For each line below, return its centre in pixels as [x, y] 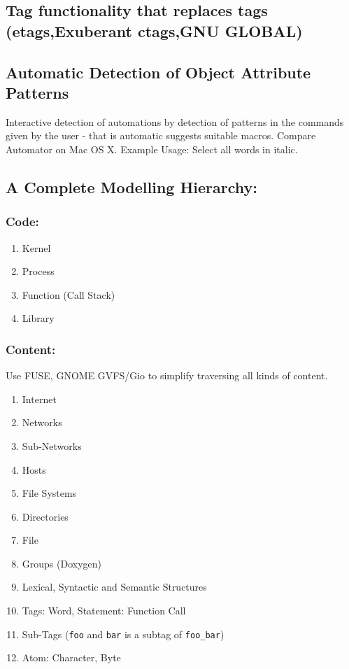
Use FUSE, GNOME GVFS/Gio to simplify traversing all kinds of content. [167, 375]
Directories [45, 516]
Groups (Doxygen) [62, 563]
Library [38, 318]
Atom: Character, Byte [71, 657]
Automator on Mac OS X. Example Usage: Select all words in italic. [152, 149]
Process [38, 271]
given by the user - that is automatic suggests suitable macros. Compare [161, 135]
